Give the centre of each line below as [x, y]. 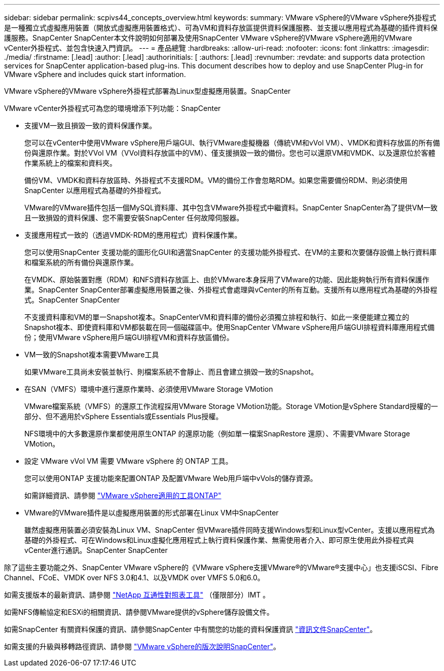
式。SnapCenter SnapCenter [72, 300]
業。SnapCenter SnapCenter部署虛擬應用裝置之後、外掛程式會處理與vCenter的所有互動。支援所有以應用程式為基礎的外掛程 [231, 290]
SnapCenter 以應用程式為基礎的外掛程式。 [95, 190]
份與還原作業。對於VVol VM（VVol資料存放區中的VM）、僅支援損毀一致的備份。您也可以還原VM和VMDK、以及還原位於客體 [230, 153]
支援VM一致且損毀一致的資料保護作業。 [90, 125]
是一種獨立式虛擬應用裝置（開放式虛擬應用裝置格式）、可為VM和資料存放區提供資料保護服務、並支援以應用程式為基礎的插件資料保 [221, 28]
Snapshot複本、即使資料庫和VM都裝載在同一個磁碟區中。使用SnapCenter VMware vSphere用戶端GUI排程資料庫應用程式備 [230, 327]
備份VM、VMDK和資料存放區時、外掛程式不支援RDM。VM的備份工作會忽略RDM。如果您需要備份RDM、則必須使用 [216, 180]
